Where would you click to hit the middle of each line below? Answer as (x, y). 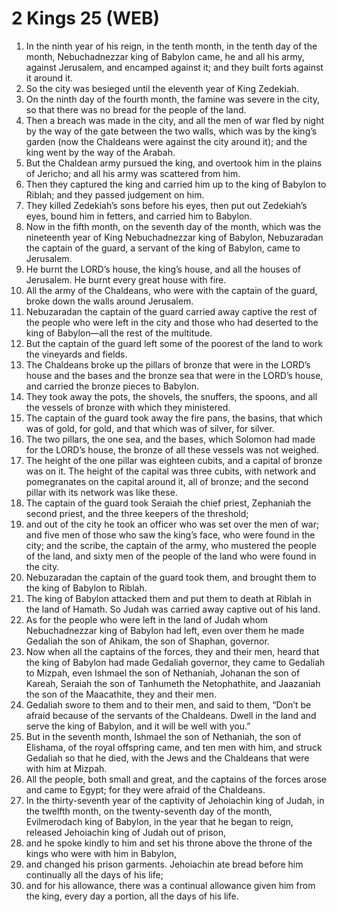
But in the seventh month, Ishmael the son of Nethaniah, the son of (163, 736)
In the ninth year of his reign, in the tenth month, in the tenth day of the (171, 46)
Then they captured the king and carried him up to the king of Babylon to (176, 184)
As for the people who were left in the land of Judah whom (147, 619)
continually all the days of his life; (94, 874)
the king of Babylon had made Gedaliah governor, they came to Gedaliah (175, 662)
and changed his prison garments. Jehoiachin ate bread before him (164, 864)
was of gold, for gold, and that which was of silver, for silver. (150, 428)
